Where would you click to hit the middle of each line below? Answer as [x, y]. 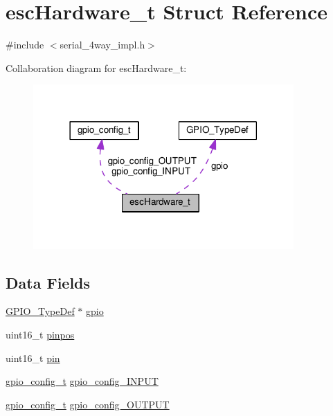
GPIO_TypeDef [40, 311]
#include [25, 45]
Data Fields [48, 282]
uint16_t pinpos [40, 334]
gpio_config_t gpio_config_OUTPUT [88, 404]
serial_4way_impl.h [102, 45]
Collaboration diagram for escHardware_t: [96, 67]
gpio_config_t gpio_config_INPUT [82, 381]
